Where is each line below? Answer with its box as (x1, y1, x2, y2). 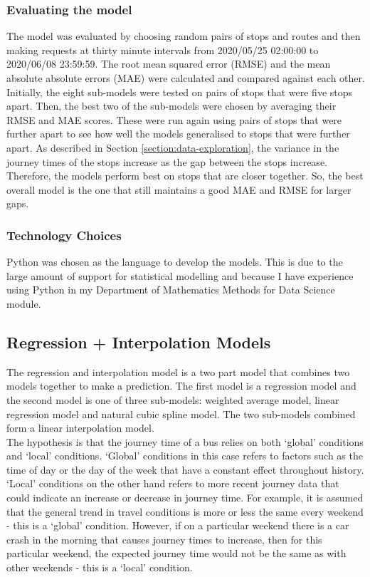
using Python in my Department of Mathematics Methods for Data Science (6, 282, 335, 297)
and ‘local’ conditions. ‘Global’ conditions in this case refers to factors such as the (6, 448, 363, 463)
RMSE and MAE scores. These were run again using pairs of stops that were (6, 112, 342, 127)
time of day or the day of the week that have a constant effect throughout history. (6, 462, 364, 477)
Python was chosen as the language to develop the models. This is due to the (6, 254, 343, 269)
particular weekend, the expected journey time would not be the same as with (6, 546, 347, 561)
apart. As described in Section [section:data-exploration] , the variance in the (6, 140, 339, 155)
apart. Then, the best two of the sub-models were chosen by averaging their (6, 98, 337, 113)
